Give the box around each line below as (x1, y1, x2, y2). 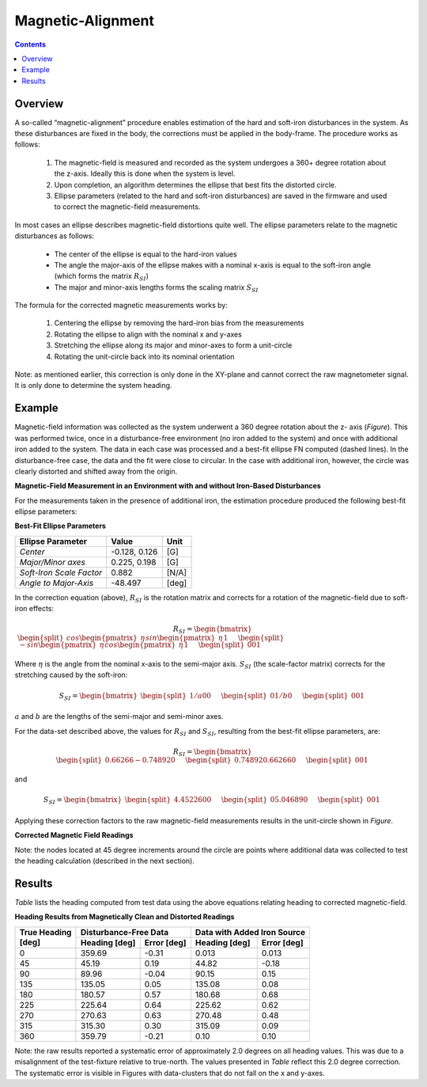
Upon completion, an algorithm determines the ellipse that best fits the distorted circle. (54, 180, 337, 189)
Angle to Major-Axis (19, 577, 94, 588)
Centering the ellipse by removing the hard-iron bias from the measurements (54, 318, 304, 328)
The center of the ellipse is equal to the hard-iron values (54, 249, 237, 259)
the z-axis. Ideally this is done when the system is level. (54, 169, 236, 178)
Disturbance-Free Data (80, 926, 169, 937)
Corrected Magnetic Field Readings (14, 830, 134, 840)
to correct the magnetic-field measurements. (54, 202, 201, 211)
